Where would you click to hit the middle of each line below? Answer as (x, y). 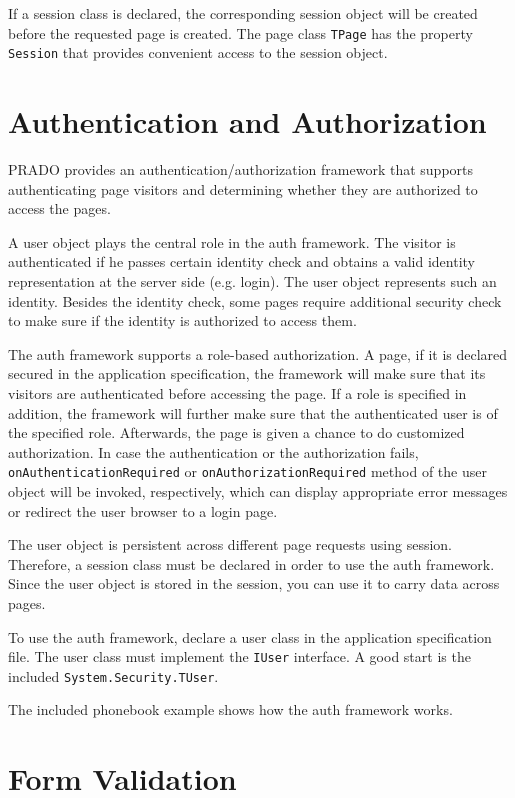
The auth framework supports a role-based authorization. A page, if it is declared (258, 353)
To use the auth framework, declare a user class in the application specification (250, 636)
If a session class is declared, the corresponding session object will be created (243, 13)
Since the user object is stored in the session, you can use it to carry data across (254, 583)
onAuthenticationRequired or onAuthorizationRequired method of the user (247, 471)
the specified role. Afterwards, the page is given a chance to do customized (236, 432)
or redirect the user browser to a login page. (143, 510)
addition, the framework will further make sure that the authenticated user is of (253, 412)
